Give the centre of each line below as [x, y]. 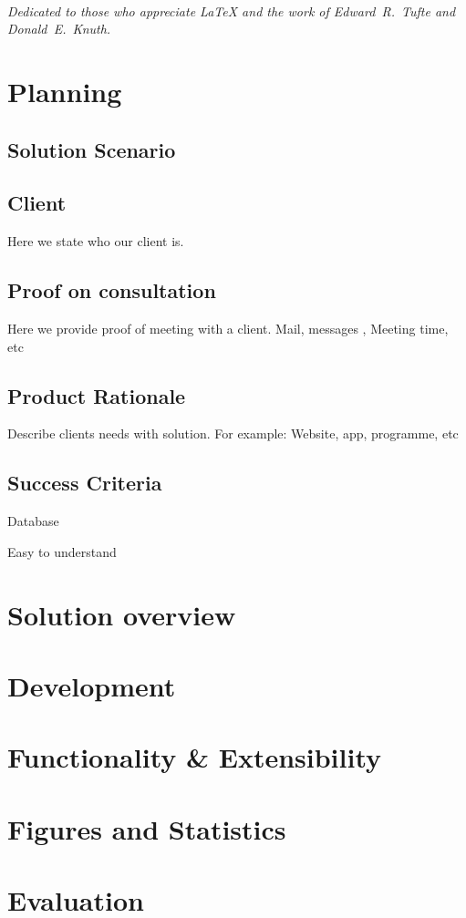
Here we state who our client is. [96, 241]
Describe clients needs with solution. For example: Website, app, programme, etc [233, 433]
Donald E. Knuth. [59, 29]
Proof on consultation [112, 290]
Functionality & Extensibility [195, 757]
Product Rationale [97, 395]
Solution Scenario [92, 149]
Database [33, 521]
